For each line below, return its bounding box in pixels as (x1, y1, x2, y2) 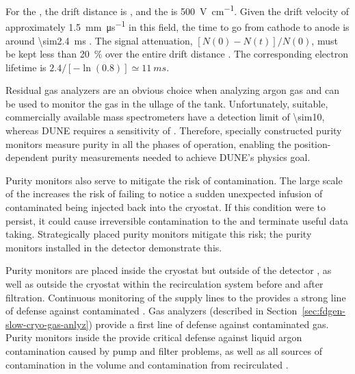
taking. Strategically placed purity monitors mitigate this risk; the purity (5, 227, 312, 241)
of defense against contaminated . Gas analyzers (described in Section (5, 303, 298, 318)
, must (311, 33, 338, 47)
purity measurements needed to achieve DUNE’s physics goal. (51, 150, 311, 164)
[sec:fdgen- (302, 303, 345, 318)
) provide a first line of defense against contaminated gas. (88, 316, 329, 331)
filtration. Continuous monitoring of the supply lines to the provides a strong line (5, 290, 346, 304)
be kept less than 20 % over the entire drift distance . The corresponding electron (5, 47, 349, 61)
